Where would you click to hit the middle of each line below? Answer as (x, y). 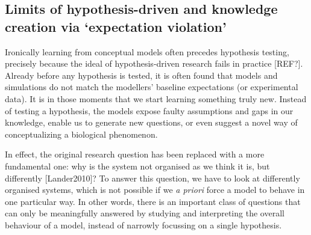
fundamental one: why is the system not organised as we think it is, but (137, 166)
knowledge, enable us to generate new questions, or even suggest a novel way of (151, 122)
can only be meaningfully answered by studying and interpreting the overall (145, 213)
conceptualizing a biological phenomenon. (81, 134)
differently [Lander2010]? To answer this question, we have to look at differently (152, 178)
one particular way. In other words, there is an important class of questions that (153, 201)
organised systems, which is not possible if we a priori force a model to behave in (155, 190)
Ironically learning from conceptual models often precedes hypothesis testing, (147, 51)
